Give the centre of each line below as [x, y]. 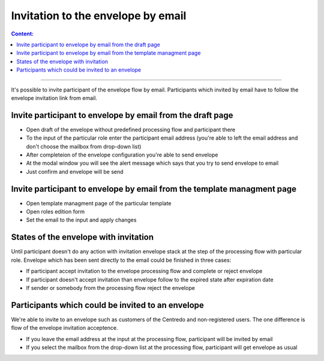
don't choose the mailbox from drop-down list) [84, 146]
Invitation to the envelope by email [99, 16]
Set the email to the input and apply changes [81, 220]
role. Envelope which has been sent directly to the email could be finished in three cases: [121, 260]
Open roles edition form [55, 212]
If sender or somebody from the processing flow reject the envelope [110, 288]
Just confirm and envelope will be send [75, 171]
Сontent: [22, 34]
